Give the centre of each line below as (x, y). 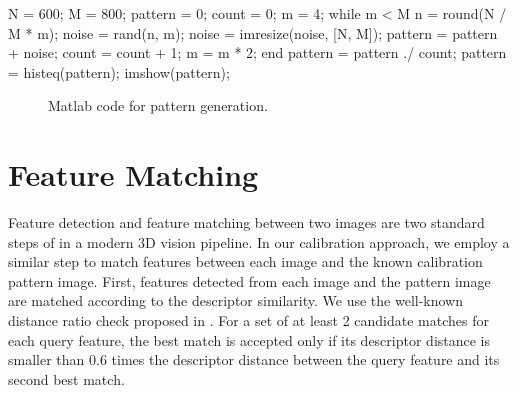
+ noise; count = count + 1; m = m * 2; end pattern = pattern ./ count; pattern (257, 52)
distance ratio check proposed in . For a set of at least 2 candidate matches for (248, 320)
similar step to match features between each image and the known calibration (245, 261)
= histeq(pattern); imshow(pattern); (119, 71)
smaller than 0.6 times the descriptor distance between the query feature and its (254, 359)
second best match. (66, 378)
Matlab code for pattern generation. (158, 105)
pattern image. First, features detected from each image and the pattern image (249, 280)
